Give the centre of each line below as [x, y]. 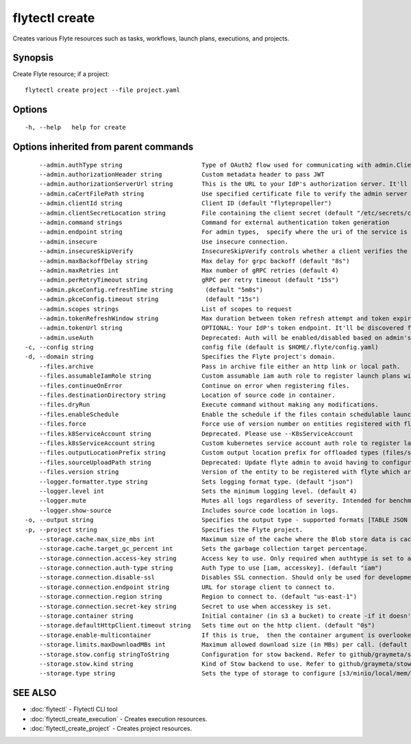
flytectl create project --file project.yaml [103, 90]
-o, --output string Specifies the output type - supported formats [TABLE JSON [216, 520]
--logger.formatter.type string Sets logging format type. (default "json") [196, 481]
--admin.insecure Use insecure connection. [164, 241]
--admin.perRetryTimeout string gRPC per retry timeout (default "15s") [189, 280]
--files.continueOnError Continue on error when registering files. [194, 385]
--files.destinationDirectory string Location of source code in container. [187, 395]
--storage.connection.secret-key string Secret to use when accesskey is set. [185, 606]
